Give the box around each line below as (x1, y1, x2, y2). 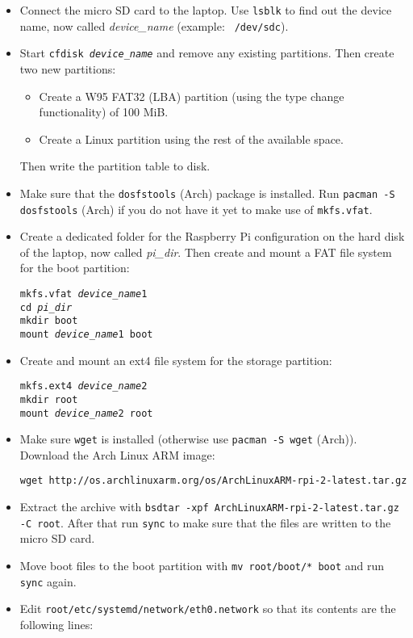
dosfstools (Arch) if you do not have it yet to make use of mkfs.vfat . (19, 200, 373, 217)
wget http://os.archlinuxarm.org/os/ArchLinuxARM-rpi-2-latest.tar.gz (19, 475, 407, 487)
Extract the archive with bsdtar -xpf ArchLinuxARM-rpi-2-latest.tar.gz (19, 498, 399, 515)
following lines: (19, 616, 94, 632)
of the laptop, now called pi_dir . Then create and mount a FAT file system (19, 243, 392, 260)
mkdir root (19, 393, 78, 405)
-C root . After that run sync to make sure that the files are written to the (19, 514, 391, 531)
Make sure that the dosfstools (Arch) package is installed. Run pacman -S (19, 184, 395, 201)
